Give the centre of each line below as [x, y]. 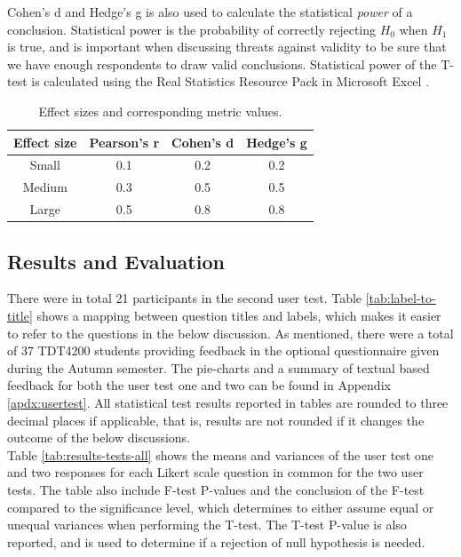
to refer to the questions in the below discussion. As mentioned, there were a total [230, 333]
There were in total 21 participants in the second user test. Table [185, 298]
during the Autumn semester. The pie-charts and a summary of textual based [219, 367]
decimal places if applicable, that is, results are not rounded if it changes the [216, 420]
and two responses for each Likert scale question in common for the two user [215, 472]
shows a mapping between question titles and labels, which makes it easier [239, 315]
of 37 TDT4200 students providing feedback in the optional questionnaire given [223, 350]
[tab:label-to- [401, 298]
